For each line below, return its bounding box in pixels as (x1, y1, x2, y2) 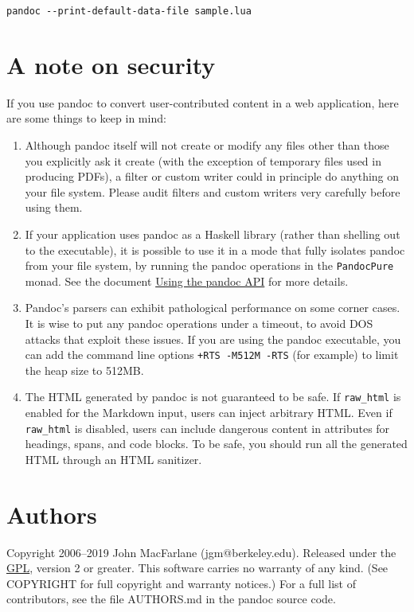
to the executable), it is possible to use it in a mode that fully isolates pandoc (25, 241, 405, 258)
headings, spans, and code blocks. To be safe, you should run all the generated (25, 435, 408, 452)
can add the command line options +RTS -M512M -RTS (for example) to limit (25, 346, 399, 363)
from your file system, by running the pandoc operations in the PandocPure (25, 257, 394, 274)
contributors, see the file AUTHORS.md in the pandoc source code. (6, 591, 336, 607)
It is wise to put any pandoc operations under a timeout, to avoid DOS (25, 314, 373, 331)
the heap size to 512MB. (25, 361, 144, 378)
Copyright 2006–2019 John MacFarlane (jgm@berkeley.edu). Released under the (6, 544, 396, 560)
